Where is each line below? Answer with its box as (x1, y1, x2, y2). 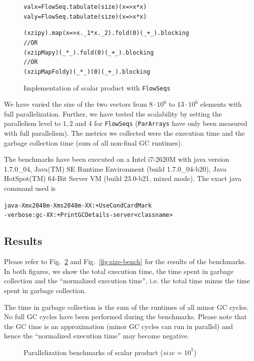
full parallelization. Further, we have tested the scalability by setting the (4, 108, 222, 119)
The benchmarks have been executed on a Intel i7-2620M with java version (4, 154, 229, 164)
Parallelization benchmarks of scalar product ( (24, 347, 163, 357)
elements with (200, 99, 242, 109)
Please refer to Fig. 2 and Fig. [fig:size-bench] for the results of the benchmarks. (4, 256, 247, 267)
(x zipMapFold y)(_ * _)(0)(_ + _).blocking (24, 68, 150, 75)
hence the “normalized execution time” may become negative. (4, 331, 190, 341)
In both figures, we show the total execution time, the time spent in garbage (4, 266, 234, 276)
